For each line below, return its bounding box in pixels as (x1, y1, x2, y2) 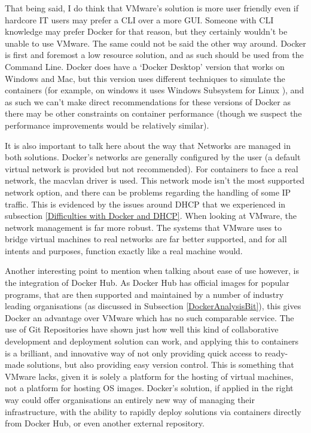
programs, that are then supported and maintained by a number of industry (5, 288, 284, 300)
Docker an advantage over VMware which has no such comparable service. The (5, 311, 294, 324)
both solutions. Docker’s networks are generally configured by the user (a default (5, 151, 301, 163)
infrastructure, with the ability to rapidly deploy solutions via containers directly (5, 405, 301, 417)
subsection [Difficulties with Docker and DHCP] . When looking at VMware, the (5, 209, 297, 222)
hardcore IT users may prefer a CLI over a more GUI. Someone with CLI (5, 13, 274, 26)
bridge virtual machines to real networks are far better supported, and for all (5, 233, 287, 245)
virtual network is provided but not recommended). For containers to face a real (5, 162, 298, 175)
